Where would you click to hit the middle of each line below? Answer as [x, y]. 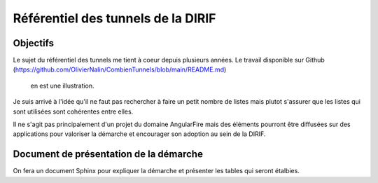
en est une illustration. [62, 86]
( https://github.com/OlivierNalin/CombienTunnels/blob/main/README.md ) [120, 69]
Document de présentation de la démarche [108, 154]
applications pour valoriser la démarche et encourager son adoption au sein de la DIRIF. [139, 134]
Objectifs [34, 43]
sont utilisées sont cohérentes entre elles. [73, 111]
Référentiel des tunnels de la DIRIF [114, 18]
